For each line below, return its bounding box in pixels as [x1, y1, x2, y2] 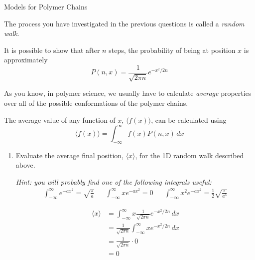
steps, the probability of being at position [109, 44, 236, 55]
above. [15, 160, 35, 170]
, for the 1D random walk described [135, 150, 244, 160]
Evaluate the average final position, [15, 150, 124, 160]
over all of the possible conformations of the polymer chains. [4, 98, 188, 108]
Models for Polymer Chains [4, 1, 88, 11]
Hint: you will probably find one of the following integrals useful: [15, 176, 212, 187]
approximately [4, 54, 48, 65]
